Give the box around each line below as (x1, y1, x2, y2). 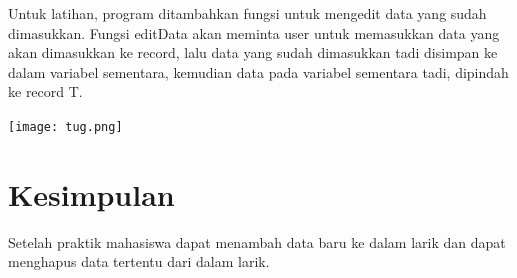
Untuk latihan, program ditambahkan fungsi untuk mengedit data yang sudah (8, 3, 487, 23)
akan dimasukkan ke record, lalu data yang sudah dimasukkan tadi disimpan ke (8, 42, 498, 63)
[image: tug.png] (8, 119, 123, 134)
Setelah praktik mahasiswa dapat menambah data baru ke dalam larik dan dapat (8, 231, 506, 252)
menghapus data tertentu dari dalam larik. (8, 251, 270, 272)
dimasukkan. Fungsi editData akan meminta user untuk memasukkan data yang (8, 22, 500, 43)
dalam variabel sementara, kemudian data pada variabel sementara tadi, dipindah (8, 61, 509, 82)
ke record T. (8, 81, 83, 102)
